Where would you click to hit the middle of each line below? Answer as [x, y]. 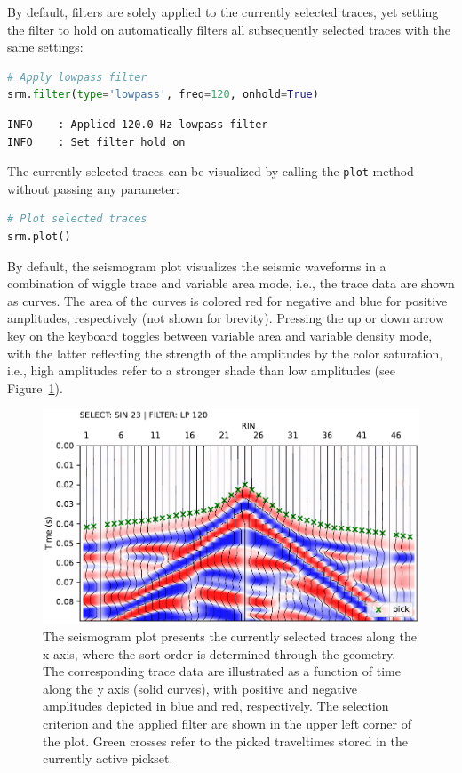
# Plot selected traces [77, 219]
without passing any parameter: [93, 188]
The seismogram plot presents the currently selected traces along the [230, 636]
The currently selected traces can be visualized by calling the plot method [211, 171]
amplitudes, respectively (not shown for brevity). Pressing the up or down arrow [226, 318]
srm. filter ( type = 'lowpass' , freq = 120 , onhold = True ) [163, 95]
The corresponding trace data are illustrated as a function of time [222, 671]
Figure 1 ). [35, 387]
